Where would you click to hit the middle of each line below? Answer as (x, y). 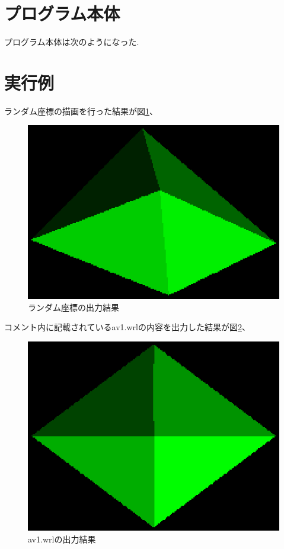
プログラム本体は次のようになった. (72, 42)
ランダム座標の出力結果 (74, 307)
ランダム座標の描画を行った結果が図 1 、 (81, 111)
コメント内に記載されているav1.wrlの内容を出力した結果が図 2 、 (127, 327)
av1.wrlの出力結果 (62, 539)
